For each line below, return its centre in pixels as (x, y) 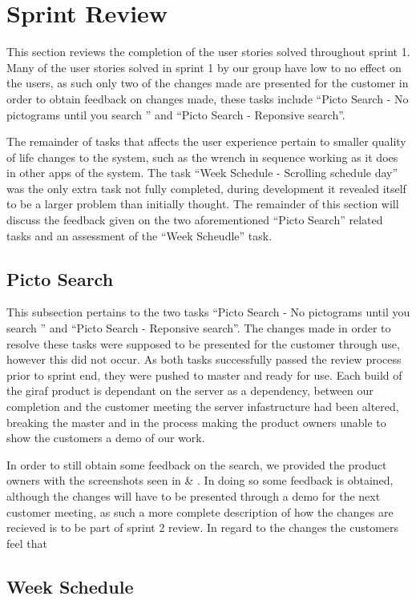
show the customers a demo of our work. (106, 438)
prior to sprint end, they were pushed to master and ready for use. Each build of (204, 374)
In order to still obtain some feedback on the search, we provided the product (197, 464)
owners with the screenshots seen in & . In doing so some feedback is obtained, (200, 480)
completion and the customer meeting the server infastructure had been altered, (203, 407)
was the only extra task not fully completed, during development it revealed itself (206, 188)
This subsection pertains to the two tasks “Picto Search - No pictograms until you (208, 312)
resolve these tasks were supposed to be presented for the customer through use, (203, 343)
